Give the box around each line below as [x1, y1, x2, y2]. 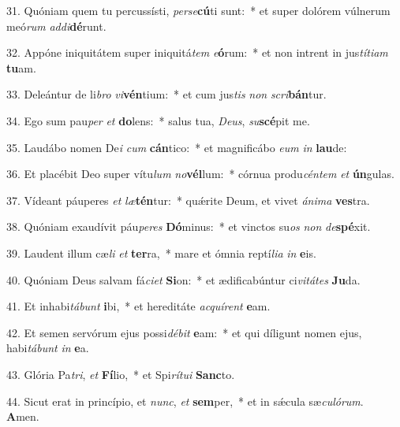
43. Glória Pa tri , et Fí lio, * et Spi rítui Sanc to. [6, 366, 235, 382]
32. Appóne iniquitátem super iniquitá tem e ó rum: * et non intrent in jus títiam [6, 44, 388, 61]
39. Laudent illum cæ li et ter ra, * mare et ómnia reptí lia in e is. [6, 244, 316, 261]
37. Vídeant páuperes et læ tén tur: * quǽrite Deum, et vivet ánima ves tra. [6, 191, 370, 208]
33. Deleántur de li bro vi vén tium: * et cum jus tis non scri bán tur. [6, 86, 327, 102]
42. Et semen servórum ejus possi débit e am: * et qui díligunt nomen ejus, [6, 324, 362, 340]
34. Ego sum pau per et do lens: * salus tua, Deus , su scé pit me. [6, 112, 310, 128]
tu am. [6, 59, 36, 76]
